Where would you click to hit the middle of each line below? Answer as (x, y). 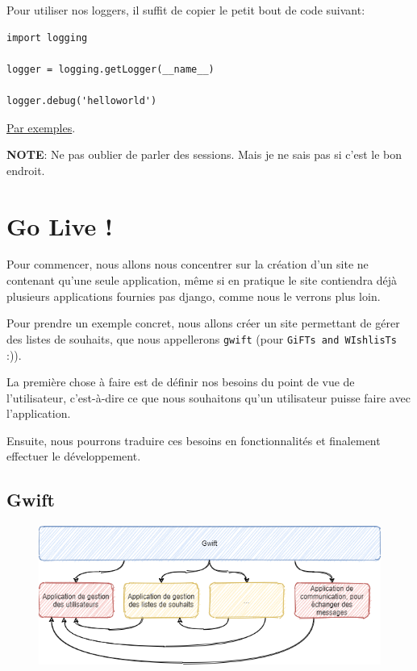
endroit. (26, 170)
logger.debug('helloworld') (82, 100)
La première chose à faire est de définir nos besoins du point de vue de (181, 382)
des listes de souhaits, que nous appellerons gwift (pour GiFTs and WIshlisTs (202, 338)
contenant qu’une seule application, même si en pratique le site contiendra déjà (202, 280)
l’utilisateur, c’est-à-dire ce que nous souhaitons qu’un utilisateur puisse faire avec (208, 397)
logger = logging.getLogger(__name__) (111, 69)
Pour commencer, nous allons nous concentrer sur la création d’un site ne (188, 264)
